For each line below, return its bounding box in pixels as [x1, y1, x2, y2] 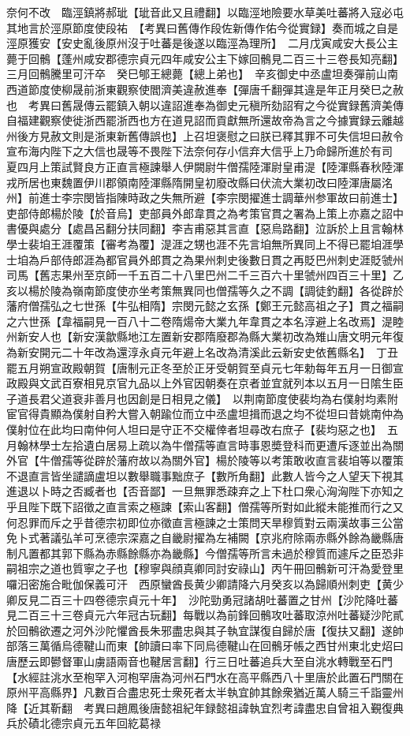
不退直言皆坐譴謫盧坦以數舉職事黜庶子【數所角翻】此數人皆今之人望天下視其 [6, 467, 404, 484]
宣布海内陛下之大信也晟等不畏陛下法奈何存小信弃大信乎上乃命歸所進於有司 [6, 143, 393, 159]
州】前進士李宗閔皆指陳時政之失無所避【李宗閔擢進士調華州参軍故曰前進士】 [6, 189, 404, 206]
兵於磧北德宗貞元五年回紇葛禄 [6, 715, 161, 731]
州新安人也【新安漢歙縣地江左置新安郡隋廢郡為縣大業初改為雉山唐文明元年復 [6, 328, 404, 345]
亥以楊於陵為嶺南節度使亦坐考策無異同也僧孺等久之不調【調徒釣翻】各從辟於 [6, 282, 404, 298]
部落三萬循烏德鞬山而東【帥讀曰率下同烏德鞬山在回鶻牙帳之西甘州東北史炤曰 [6, 637, 404, 654]
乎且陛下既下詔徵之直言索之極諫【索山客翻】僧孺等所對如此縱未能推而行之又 [6, 499, 404, 514]
